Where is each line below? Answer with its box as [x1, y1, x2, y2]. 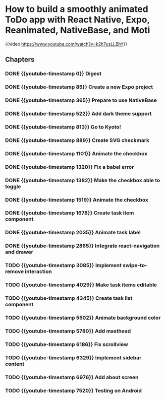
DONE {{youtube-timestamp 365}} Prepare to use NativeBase [5, 97, 157, 104]
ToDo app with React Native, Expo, [5, 14, 150, 25]
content [5, 360, 25, 367]
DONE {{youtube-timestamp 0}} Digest [5, 70, 102, 77]
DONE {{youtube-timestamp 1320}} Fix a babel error [5, 163, 134, 170]
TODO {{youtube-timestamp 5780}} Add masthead [5, 328, 131, 334]
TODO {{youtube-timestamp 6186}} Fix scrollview [5, 341, 128, 348]
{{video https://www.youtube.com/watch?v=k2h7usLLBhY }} [5, 41, 128, 47]
